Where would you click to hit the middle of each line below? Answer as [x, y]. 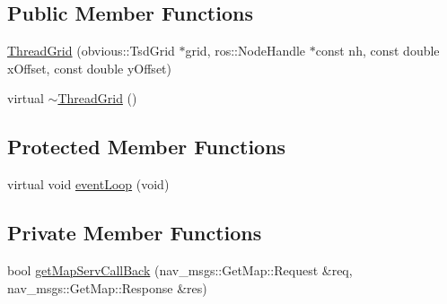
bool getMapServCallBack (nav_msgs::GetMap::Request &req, [180, 269]
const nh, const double [377, 51]
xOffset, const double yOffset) [89, 68]
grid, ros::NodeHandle [245, 51]
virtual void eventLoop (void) [88, 184]
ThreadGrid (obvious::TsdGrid [91, 51]
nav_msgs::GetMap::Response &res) [107, 287]
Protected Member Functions [147, 147]
